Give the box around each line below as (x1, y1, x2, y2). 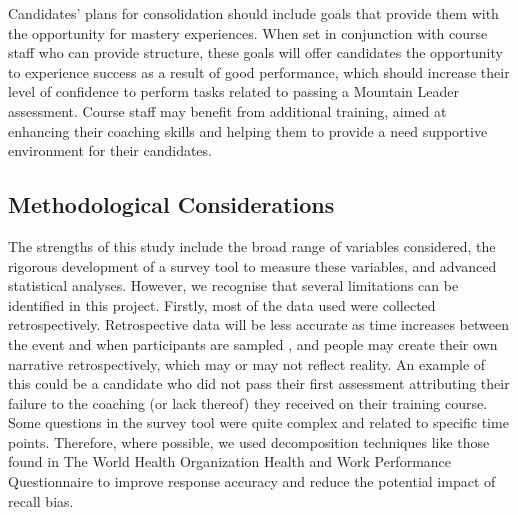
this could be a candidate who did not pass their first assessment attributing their (8, 373, 510, 394)
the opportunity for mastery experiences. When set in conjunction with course (8, 22, 488, 43)
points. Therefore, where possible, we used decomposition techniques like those (8, 431, 490, 452)
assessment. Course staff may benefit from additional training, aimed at (8, 100, 447, 121)
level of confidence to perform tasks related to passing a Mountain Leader (8, 81, 459, 102)
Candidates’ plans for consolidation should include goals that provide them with (8, 3, 499, 23)
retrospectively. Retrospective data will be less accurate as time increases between (8, 314, 509, 335)
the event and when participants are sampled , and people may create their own (8, 333, 498, 354)
